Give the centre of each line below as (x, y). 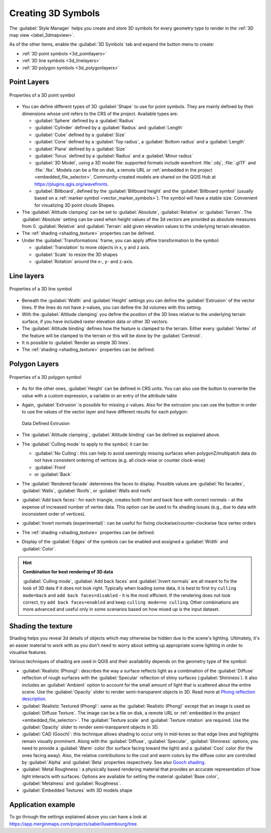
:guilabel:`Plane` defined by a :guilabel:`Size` (80, 149)
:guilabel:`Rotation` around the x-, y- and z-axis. (84, 261)
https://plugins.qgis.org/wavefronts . (72, 184)
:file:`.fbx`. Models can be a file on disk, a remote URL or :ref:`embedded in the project (123, 170)
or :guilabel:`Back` (53, 474)
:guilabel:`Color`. (39, 549)
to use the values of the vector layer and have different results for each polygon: (105, 412)
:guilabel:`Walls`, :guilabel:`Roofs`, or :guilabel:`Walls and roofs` (87, 490)
